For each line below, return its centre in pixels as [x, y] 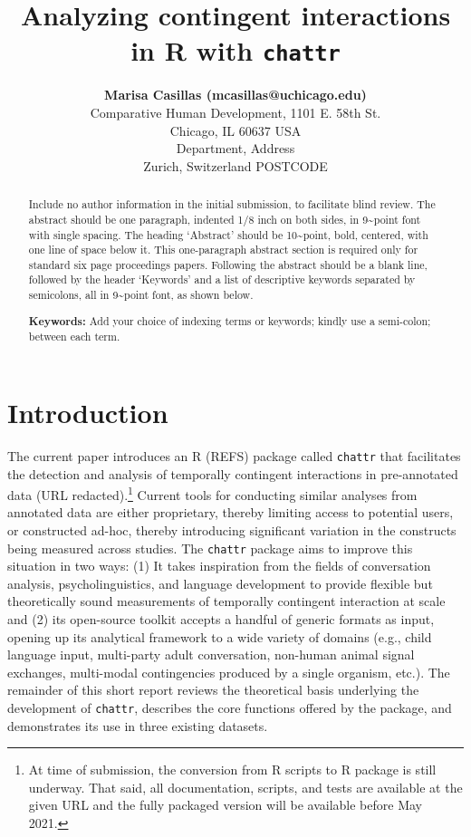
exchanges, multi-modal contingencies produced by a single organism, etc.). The [229, 672]
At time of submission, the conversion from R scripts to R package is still [232, 770]
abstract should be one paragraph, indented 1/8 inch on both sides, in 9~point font [225, 219]
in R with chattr [235, 50]
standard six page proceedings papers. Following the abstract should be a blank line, [228, 264]
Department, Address [235, 148]
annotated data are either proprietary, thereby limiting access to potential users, [231, 512]
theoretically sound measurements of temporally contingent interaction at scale [226, 601]
